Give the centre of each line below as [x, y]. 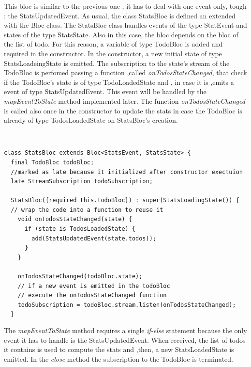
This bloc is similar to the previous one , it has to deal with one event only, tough [125, 6]
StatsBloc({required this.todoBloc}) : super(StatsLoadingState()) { [125, 200]
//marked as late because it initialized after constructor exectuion [127, 172]
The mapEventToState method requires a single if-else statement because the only [125, 330]
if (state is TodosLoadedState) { [80, 229]
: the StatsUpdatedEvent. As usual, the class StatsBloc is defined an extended [120, 15]
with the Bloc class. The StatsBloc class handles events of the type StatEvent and [125, 25]
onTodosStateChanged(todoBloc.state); [80, 277]
